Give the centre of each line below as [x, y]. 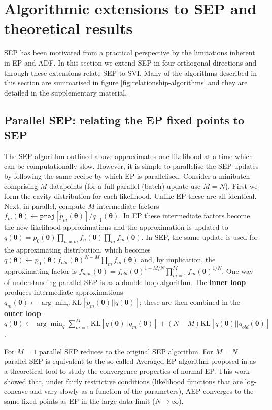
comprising [21, 186]
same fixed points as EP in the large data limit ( [80, 401]
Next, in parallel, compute [45, 206]
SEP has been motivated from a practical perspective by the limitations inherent [130, 53]
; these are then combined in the [190, 302]
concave [16, 391]
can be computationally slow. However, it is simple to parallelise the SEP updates [131, 166]
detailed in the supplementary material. [66, 92]
